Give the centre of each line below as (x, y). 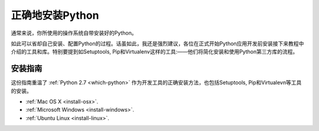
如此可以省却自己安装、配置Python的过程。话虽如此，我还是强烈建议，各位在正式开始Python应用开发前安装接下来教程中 (157, 43)
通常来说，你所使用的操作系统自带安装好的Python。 (74, 33)
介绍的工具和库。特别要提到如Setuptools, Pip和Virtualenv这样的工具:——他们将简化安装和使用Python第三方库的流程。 (154, 52)
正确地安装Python (55, 15)
